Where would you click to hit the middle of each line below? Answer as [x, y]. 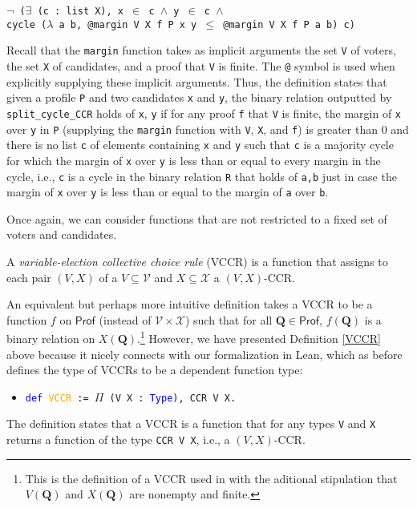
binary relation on [51, 339]
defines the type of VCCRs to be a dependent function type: [155, 370]
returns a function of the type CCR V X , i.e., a [118, 439]
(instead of [125, 319]
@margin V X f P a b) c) [289, 24]
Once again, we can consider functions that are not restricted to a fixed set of [197, 218]
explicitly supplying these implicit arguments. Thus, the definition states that [197, 81]
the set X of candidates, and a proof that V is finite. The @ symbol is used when [201, 65]
